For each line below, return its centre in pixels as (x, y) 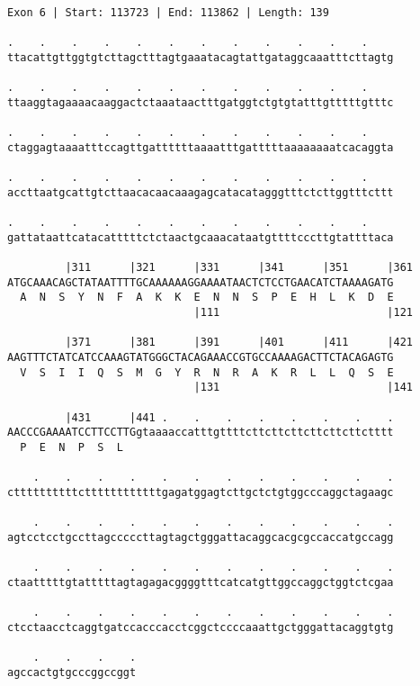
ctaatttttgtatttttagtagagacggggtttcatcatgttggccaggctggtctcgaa (201, 582)
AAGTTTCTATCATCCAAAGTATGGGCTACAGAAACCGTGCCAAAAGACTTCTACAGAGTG (201, 358)
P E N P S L (71, 448)
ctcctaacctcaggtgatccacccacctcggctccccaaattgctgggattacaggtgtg (201, 627)
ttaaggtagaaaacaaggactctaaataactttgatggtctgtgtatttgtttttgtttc (201, 102)
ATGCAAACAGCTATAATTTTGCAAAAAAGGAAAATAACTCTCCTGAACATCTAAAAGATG (201, 282)
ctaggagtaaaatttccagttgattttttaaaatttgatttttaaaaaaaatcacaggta (201, 147)
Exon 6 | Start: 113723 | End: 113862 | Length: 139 (168, 13)
